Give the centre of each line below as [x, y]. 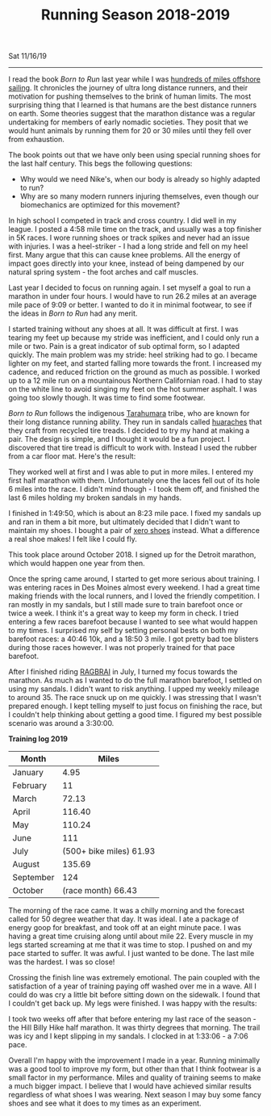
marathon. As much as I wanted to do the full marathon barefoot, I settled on [135, 681]
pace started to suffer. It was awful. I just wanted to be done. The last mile [131, 954]
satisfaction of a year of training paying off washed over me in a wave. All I [132, 986]
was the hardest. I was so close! [62, 962]
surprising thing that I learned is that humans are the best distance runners [133, 105]
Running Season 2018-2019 [135, 15]
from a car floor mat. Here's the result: [72, 456]
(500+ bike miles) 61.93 [108, 851]
